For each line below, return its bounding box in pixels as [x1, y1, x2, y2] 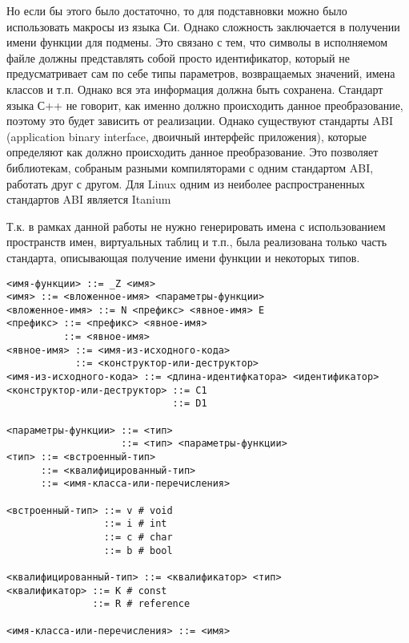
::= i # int [103, 518, 167, 530]
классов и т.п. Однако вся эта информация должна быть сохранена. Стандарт [6, 80, 383, 97]
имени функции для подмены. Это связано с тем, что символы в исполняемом [6, 34, 388, 51]
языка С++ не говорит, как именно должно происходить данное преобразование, [6, 96, 403, 113]
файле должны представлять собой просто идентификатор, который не [6, 49, 350, 66]
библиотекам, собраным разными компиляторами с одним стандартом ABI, [6, 159, 374, 176]
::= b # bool [103, 544, 173, 556]
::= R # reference [92, 598, 190, 610]
